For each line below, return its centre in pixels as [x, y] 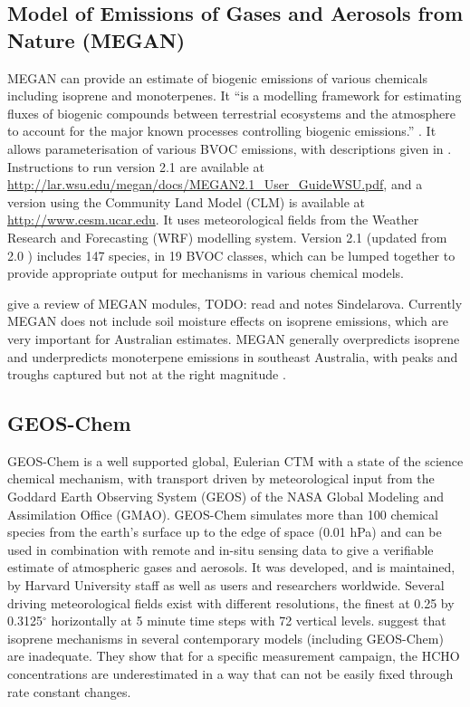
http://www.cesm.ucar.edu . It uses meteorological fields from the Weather [213, 220]
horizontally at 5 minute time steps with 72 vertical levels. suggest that [249, 621]
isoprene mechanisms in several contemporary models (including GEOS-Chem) [225, 638]
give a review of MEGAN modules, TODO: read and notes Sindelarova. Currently [235, 303]
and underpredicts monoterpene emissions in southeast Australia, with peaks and [233, 356]
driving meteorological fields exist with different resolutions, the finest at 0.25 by [231, 602]
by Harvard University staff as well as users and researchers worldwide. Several [226, 585]
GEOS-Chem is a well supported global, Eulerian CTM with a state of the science [235, 460]
